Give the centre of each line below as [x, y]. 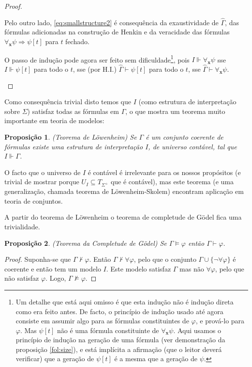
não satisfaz [22, 278]
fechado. [77, 41]
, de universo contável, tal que [193, 146]
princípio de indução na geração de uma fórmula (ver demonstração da [120, 340]
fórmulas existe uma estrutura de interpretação [74, 146]
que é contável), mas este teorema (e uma [172, 182]
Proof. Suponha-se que [38, 259]
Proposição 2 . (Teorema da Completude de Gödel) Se [86, 243]
